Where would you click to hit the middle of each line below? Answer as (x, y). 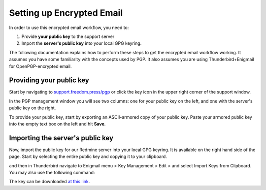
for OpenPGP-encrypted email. (40, 66)
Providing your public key (49, 80)
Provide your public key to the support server (68, 36)
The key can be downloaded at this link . (50, 182)
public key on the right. (33, 108)
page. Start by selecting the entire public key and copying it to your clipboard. (88, 157)
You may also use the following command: (52, 173)
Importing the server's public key (61, 138)
